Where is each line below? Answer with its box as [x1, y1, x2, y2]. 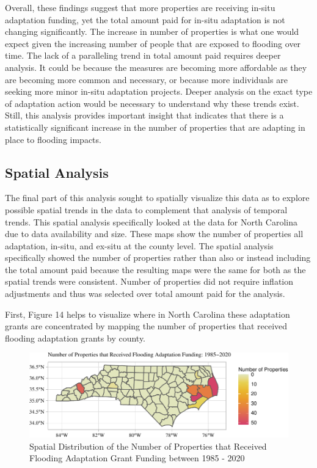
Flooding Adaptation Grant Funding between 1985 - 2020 [29, 452, 245, 464]
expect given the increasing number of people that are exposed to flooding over [5, 37, 301, 49]
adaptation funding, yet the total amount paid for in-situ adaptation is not [5, 13, 285, 26]
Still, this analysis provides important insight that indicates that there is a [5, 109, 284, 122]
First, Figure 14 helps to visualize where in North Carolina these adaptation [5, 307, 290, 320]
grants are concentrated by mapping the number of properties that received [5, 320, 288, 332]
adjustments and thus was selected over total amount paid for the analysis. [5, 287, 285, 300]
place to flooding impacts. [5, 133, 101, 145]
